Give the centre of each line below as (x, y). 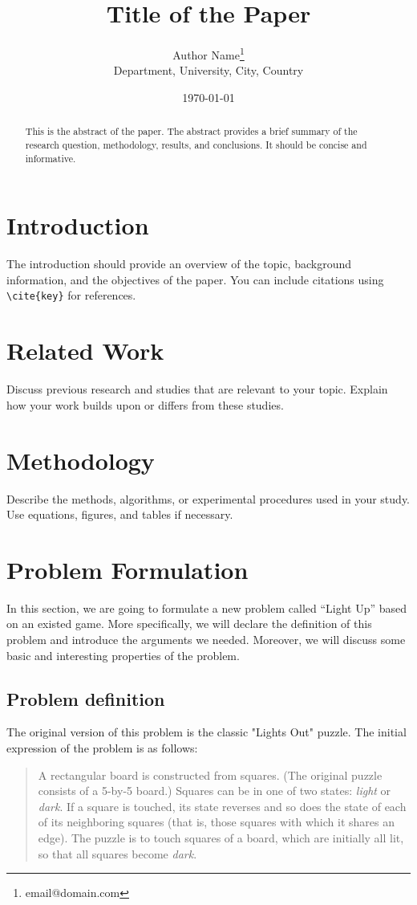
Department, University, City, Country (208, 70)
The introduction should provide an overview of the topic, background (179, 264)
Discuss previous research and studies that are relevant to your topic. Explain (197, 389)
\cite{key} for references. (71, 295)
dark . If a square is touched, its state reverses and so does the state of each (222, 806)
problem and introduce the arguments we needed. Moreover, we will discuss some (206, 640)
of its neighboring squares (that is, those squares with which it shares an (216, 822)
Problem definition (86, 698)
